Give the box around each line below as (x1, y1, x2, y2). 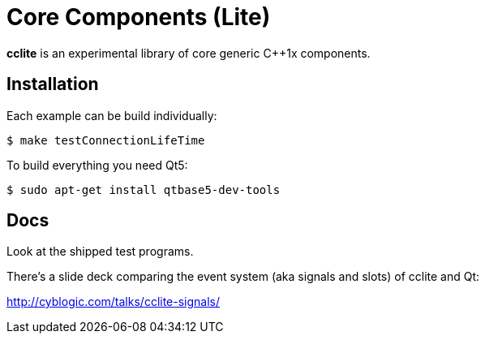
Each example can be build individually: (6, 108, 217, 123)
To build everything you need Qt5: (6, 157, 188, 172)
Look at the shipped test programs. (6, 244, 194, 259)
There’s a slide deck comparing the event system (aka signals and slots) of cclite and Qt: (6, 269, 480, 284)
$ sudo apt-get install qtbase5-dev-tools (6, 183, 281, 196)
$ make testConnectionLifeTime (6, 133, 205, 147)
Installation (6, 74, 99, 95)
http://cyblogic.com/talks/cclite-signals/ (6, 295, 221, 309)
